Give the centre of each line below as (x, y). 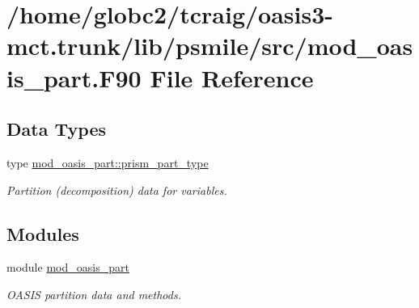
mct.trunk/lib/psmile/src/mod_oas (210, 46)
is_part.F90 (74, 77)
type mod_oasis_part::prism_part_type (108, 162)
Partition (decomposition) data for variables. (117, 190)
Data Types (56, 129)
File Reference (232, 77)
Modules (43, 233)
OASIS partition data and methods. (94, 294)
